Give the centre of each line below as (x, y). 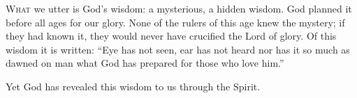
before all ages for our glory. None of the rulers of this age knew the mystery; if (175, 22)
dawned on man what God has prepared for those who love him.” (145, 63)
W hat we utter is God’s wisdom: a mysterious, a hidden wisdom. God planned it (179, 8)
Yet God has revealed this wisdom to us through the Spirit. (133, 86)
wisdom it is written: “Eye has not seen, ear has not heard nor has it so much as (178, 49)
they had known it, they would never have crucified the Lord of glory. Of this (171, 36)
